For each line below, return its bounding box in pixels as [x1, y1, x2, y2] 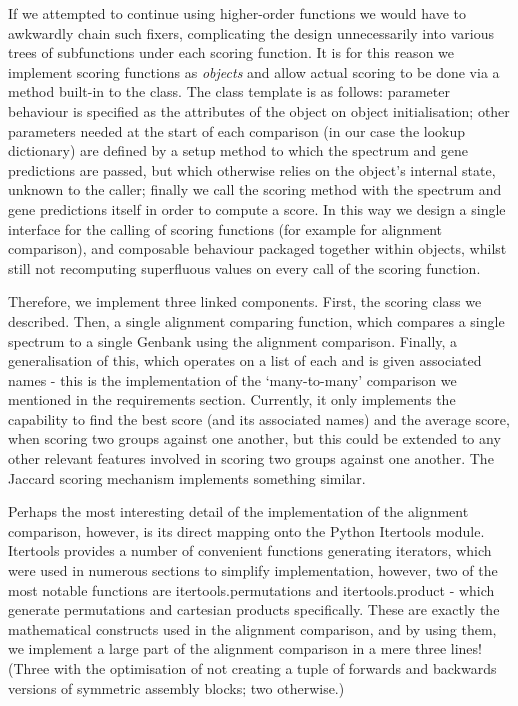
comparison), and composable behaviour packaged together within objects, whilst [8, 238, 507, 259]
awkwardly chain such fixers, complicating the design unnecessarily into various [8, 22, 494, 43]
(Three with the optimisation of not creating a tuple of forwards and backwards [8, 658, 497, 678]
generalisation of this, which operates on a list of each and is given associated [8, 350, 482, 371]
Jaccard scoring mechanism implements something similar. [8, 467, 366, 488]
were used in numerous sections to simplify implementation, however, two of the [8, 560, 498, 581]
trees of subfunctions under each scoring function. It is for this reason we [8, 42, 455, 63]
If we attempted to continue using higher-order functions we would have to [8, 3, 466, 23]
